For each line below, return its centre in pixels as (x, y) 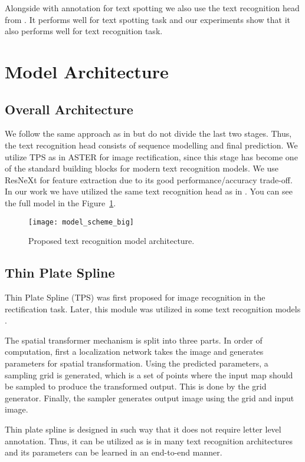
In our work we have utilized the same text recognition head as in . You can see (149, 191)
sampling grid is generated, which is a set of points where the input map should (149, 374)
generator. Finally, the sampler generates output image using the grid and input (150, 397)
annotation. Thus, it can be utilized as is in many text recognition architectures (149, 440)
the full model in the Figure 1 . (60, 202)
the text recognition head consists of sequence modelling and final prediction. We (151, 145)
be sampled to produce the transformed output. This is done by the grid (136, 386)
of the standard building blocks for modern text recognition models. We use (142, 168)
